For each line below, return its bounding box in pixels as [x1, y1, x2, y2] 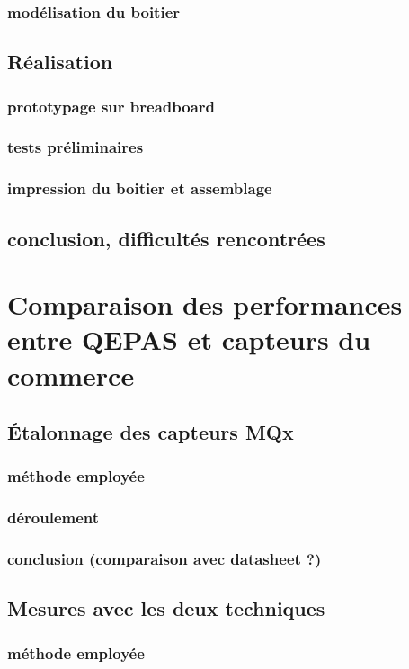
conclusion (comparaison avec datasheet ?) [7, 548, 322, 570]
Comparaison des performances [7, 286, 403, 323]
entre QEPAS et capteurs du [7, 321, 371, 358]
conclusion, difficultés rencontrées [7, 224, 325, 252]
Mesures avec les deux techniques [7, 594, 325, 622]
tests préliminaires [7, 136, 144, 158]
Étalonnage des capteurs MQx [7, 418, 294, 446]
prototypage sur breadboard [7, 94, 216, 117]
